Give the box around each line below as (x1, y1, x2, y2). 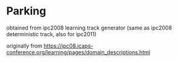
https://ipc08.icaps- (43, 42, 94, 49)
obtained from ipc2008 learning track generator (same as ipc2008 (6, 24, 173, 31)
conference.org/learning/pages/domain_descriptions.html (6, 48, 150, 55)
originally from (6, 42, 42, 49)
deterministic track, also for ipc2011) (6, 30, 97, 37)
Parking (6, 4, 47, 18)
